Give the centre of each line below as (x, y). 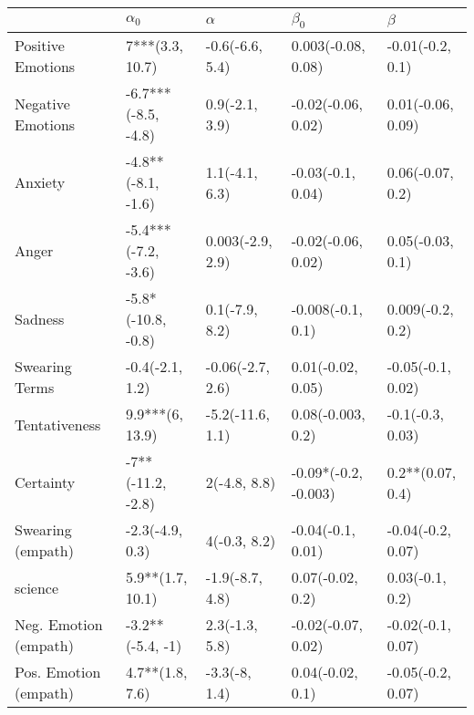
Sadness (40, 319)
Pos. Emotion (58, 672)
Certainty (45, 482)
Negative (42, 103)
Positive (40, 46)
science (37, 587)
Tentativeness (58, 424)
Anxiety (40, 182)
